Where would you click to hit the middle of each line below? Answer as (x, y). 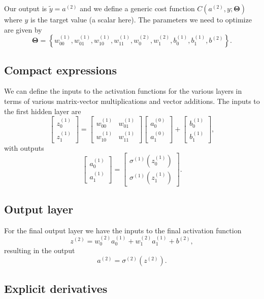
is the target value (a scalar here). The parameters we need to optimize (141, 19)
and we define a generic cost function (137, 8)
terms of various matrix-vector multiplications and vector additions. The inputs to (132, 101)
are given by (23, 29)
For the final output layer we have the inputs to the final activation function (123, 230)
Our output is (26, 8)
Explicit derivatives (56, 289)
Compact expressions (61, 70)
